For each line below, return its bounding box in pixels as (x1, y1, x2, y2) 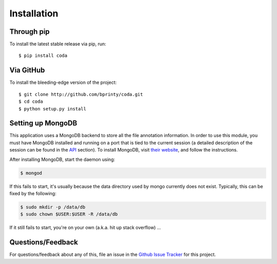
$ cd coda (18, 99, 43, 105)
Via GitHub (9, 66, 45, 74)
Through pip (9, 27, 50, 36)
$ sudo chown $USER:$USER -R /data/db (20, 211, 118, 217)
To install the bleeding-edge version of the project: (9, 80, 117, 86)
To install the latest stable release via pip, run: (9, 41, 106, 47)
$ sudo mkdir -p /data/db (20, 204, 86, 210)
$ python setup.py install (18, 106, 87, 111)
